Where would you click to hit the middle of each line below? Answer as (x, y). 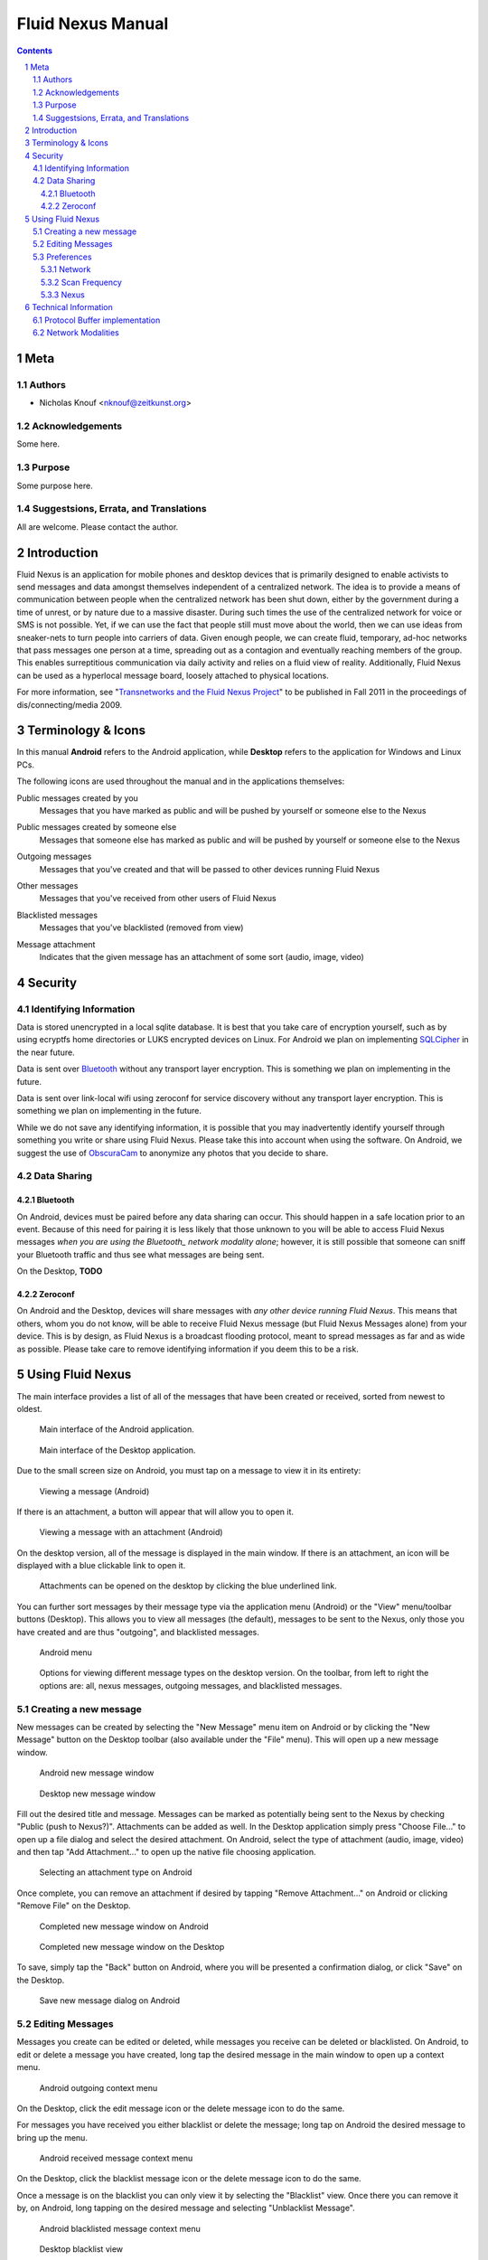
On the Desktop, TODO (60, 1271)
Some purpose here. (55, 485)
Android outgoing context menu (99, 2087)
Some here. (38, 444)
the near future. (46, 1052)
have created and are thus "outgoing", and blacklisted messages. (138, 1632)
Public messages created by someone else (97, 827)
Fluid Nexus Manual (93, 24)
